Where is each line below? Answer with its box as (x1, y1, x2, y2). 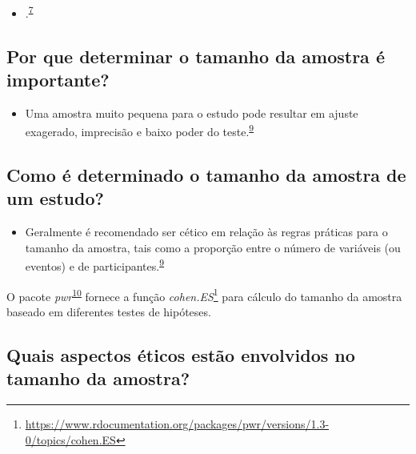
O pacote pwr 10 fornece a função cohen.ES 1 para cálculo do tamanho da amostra (6, 285, 402, 304)
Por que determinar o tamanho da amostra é (6, 43, 385, 68)
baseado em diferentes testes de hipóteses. (6, 303, 211, 319)
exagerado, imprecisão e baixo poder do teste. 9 (25, 121, 254, 140)
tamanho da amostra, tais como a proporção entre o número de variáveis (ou (25, 239, 401, 255)
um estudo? (6, 186, 104, 211)
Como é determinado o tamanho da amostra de (6, 163, 406, 187)
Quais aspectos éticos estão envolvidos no (6, 342, 355, 367)
